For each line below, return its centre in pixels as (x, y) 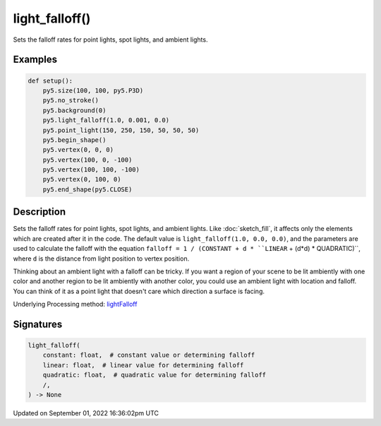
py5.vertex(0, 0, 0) (78, 150)
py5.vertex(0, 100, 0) (82, 179)
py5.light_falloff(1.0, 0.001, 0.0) (106, 120)
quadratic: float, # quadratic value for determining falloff (155, 375)
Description (40, 212)
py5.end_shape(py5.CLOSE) (87, 189)
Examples (35, 60)
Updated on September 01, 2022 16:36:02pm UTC (86, 413)
